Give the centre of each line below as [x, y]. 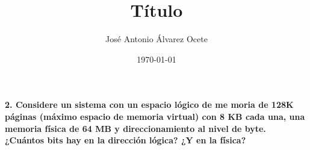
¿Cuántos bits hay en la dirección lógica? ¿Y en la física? [126, 140]
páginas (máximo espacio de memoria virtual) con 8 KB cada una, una [155, 116]
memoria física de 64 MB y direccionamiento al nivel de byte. [135, 128]
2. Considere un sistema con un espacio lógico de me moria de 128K [149, 105]
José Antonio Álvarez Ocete [157, 39]
